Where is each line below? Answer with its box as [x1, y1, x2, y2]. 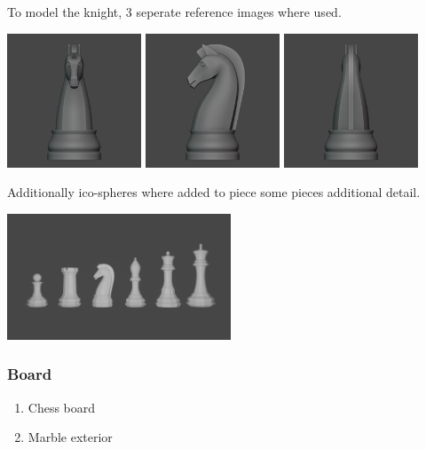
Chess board [28, 398, 96, 416]
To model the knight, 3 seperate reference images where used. [7, 3, 342, 20]
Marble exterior [28, 428, 113, 446]
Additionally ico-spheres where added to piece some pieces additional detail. [7, 183, 421, 201]
